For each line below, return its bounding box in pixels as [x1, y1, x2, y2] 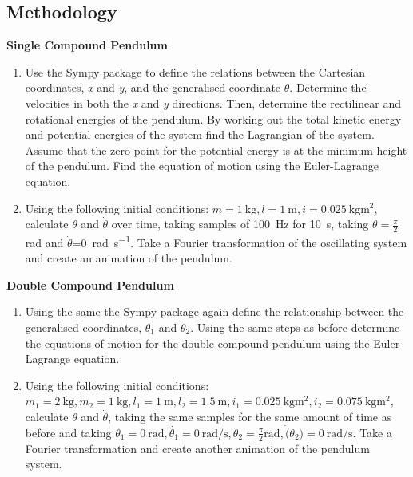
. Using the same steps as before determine [190, 319, 400, 335]
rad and [25, 234, 64, 250]
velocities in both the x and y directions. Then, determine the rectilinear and [25, 94, 402, 111]
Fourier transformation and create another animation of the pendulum [25, 440, 370, 456]
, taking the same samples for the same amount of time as [108, 408, 392, 424]
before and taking [25, 424, 112, 440]
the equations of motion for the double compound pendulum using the [25, 334, 370, 351]
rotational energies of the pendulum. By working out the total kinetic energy [25, 110, 402, 127]
